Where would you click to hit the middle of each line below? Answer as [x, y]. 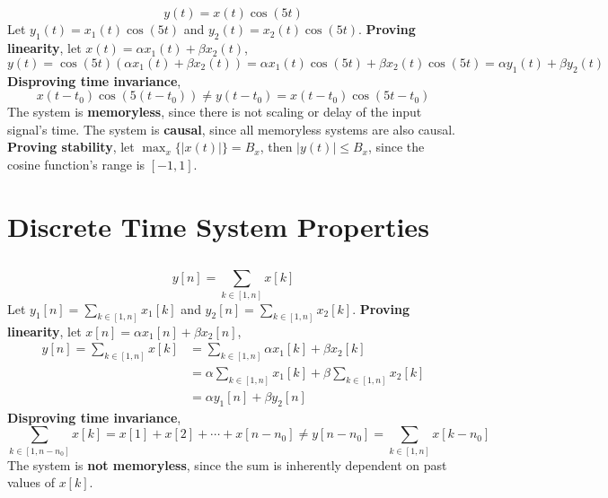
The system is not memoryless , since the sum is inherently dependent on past [227, 464]
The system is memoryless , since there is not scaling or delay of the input [215, 112]
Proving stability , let [71, 147]
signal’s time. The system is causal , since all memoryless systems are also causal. [231, 129]
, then [276, 147]
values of [31, 482]
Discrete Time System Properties [218, 226]
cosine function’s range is [76, 164]
